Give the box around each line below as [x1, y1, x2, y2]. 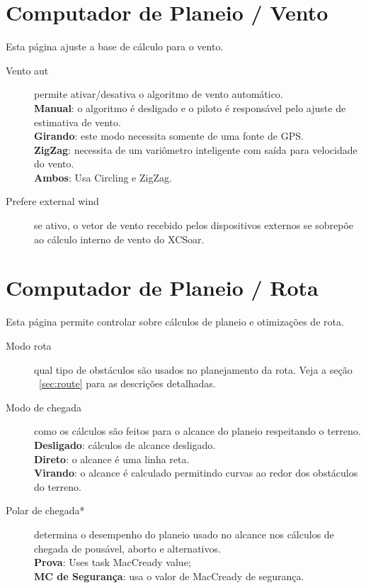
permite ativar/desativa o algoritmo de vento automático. [34, 87, 283, 101]
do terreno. [34, 479, 81, 494]
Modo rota [6, 338, 52, 353]
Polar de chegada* [6, 503, 85, 518]
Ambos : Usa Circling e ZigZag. [34, 170, 172, 184]
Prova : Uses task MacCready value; [34, 555, 191, 570]
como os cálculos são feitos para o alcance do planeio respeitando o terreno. [34, 423, 361, 438]
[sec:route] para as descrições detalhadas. [39, 376, 216, 391]
